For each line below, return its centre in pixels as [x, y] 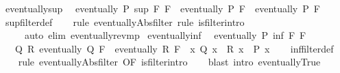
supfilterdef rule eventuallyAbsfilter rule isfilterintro [125, 21]
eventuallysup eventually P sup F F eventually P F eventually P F [162, 8]
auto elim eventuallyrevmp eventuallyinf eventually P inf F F [165, 35]
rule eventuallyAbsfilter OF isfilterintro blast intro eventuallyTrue [169, 62]
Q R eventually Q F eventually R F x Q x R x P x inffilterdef [174, 48]
